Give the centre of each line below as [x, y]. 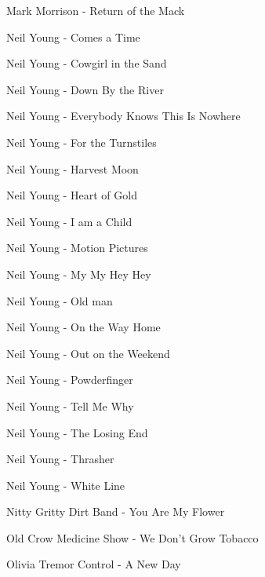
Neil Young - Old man [60, 300]
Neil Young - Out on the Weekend [88, 353]
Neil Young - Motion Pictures [77, 248]
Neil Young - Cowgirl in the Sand [87, 63]
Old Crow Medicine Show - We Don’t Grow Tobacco [132, 537]
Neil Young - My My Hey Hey [79, 274]
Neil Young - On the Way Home [83, 327]
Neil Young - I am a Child [69, 221]
